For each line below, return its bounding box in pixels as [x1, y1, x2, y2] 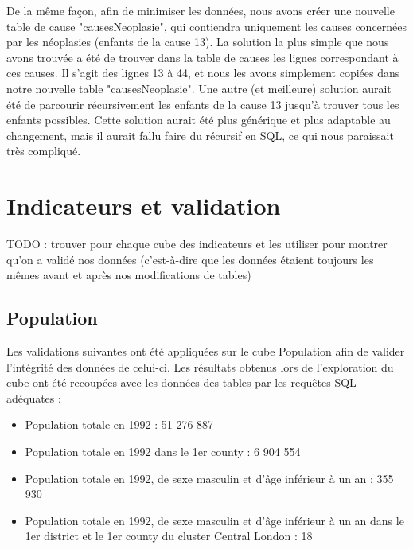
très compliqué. [6, 142, 81, 159]
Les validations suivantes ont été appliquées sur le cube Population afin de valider [6, 343, 405, 360]
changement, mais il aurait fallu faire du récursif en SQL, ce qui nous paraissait [6, 127, 394, 143]
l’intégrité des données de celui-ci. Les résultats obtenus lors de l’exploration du [6, 358, 394, 375]
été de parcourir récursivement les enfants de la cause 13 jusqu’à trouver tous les [6, 95, 399, 112]
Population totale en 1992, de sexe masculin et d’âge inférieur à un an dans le [25, 512, 404, 528]
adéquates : [6, 389, 61, 406]
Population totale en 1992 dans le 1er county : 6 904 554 [25, 443, 301, 460]
